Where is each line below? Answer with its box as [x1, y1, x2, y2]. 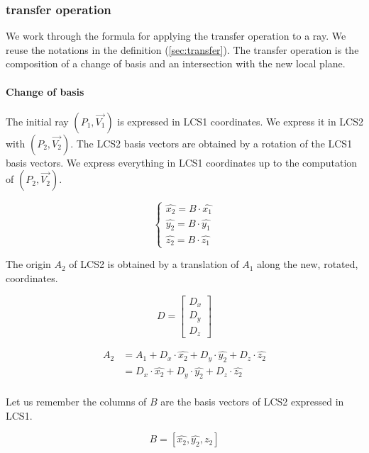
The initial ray [6, 113, 69, 128]
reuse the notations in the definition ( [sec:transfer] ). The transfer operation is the [6, 42, 359, 57]
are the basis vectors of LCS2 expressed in [160, 394, 344, 409]
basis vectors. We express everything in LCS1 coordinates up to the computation [6, 155, 358, 169]
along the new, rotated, [257, 257, 358, 272]
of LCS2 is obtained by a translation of [69, 257, 239, 272]
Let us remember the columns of [6, 394, 147, 409]
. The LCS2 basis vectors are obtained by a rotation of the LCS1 [70, 135, 353, 150]
